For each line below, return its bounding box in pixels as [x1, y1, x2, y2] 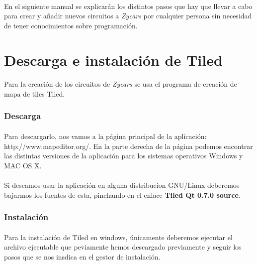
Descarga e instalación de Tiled [4, 49, 223, 70]
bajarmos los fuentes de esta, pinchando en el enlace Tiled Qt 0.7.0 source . [4, 189, 241, 200]
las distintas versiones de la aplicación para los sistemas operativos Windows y [4, 150, 243, 161]
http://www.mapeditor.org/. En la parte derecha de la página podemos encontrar [4, 140, 253, 151]
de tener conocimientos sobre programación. [4, 20, 138, 30]
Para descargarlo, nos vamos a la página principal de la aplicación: [4, 131, 207, 141]
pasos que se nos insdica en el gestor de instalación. [4, 251, 161, 262]
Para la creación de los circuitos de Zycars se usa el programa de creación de [4, 79, 237, 89]
